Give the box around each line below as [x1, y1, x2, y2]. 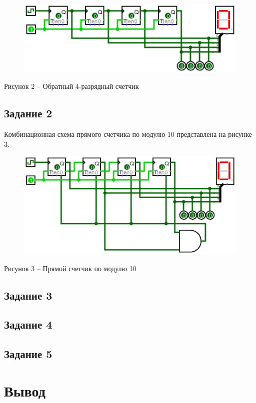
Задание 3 [4, 287, 52, 303]
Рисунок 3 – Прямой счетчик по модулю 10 [4, 263, 136, 273]
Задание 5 [4, 346, 52, 362]
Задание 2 [4, 105, 52, 121]
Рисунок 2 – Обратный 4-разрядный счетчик [4, 81, 139, 91]
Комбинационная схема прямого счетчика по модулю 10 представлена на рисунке [4, 129, 252, 139]
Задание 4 [4, 317, 52, 332]
